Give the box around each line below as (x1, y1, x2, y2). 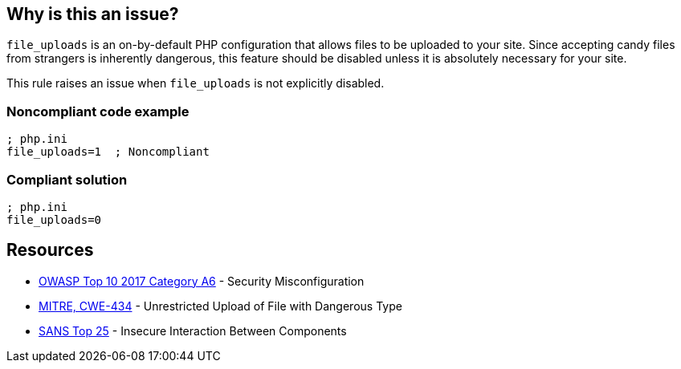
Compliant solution (6, 171, 128, 188)
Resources (6, 240, 94, 261)
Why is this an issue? (6, 4, 179, 24)
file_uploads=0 (6, 213, 102, 226)
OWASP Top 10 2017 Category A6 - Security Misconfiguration (39, 274, 365, 288)
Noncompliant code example (6, 103, 190, 120)
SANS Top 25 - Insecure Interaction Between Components (39, 323, 347, 338)
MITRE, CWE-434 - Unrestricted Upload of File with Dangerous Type (39, 298, 402, 313)
